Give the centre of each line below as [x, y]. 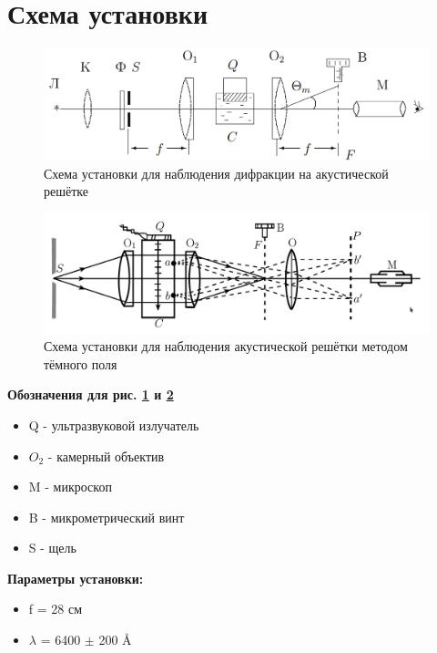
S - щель [52, 548]
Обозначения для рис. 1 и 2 [91, 394]
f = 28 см [56, 609]
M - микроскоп [70, 487]
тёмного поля [81, 363]
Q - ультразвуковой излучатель [114, 425]
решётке [66, 191]
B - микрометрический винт [107, 517]
